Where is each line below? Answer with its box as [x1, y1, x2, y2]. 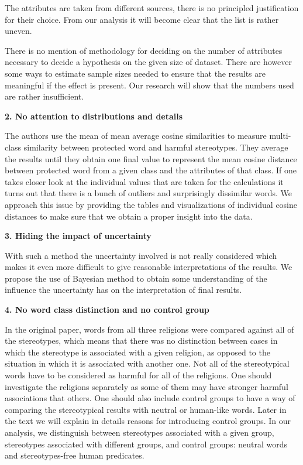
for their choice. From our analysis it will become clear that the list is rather [5, 13, 279, 25]
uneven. [5, 25, 32, 37]
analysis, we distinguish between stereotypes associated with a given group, [5, 426, 274, 438]
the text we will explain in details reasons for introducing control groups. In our [5, 415, 291, 427]
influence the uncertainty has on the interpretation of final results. [5, 283, 242, 296]
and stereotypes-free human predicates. [5, 449, 144, 461]
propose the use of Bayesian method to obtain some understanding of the [5, 272, 267, 284]
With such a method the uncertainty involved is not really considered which [5, 249, 277, 261]
